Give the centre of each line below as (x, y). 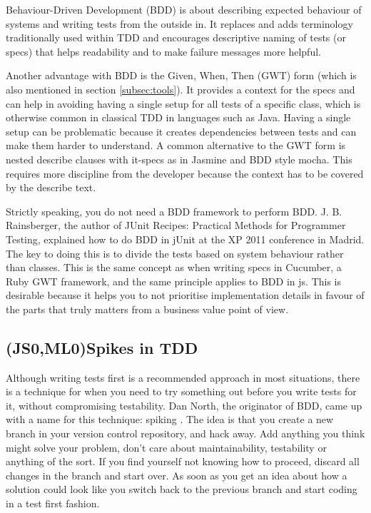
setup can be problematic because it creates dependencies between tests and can (181, 131)
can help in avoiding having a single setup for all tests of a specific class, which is (183, 103)
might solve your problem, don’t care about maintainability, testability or (166, 447)
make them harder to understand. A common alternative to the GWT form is (176, 145)
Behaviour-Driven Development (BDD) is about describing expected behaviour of (184, 9)
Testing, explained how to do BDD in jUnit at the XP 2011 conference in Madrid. (185, 239)
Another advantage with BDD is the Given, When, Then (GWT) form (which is (181, 75)
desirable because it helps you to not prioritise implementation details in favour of (185, 295)
